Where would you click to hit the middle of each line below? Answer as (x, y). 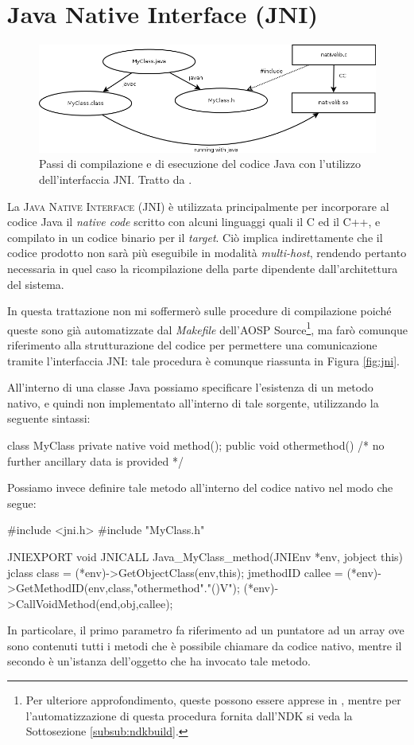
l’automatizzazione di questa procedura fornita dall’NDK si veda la (189, 715)
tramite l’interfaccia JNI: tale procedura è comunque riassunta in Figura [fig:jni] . (203, 360)
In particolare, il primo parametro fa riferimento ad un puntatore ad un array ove (206, 630)
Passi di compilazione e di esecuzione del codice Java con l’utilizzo (200, 164)
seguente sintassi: (49, 418)
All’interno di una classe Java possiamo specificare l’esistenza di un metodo (190, 387)
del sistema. (36, 284)
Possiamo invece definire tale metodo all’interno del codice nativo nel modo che (200, 488)
